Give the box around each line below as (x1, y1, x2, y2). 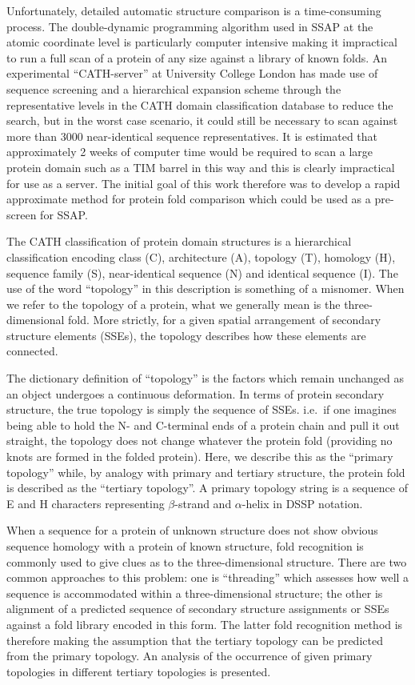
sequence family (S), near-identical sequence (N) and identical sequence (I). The (6, 264, 398, 281)
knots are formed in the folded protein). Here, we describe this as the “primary (6, 448, 393, 465)
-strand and (174, 495, 232, 511)
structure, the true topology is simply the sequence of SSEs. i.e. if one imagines (6, 401, 397, 418)
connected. (6, 342, 58, 359)
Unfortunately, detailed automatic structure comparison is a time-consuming (6, 2, 381, 18)
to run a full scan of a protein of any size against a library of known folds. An (6, 49, 388, 66)
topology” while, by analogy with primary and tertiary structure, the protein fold (6, 463, 405, 480)
